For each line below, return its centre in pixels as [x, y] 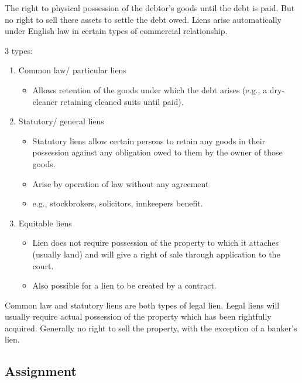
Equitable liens [45, 223]
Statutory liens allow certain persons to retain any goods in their [149, 140]
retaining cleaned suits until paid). [122, 101]
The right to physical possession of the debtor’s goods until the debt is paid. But [150, 8]
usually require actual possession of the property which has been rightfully [138, 316]
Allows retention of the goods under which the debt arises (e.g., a [150, 89]
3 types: [19, 50]
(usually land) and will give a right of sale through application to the [156, 254]
